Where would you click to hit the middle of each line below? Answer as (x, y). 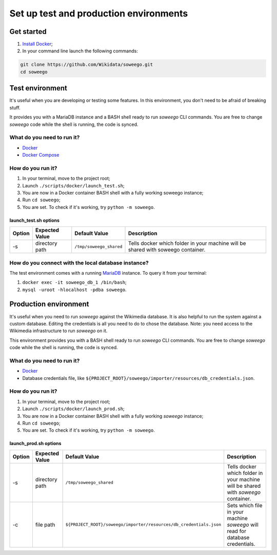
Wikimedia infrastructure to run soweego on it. (58, 331)
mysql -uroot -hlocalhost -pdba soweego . (74, 290)
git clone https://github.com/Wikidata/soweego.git (87, 65)
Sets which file (245, 505)
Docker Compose (41, 155)
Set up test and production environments (99, 13)
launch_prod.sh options (35, 444)
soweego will (243, 525)
